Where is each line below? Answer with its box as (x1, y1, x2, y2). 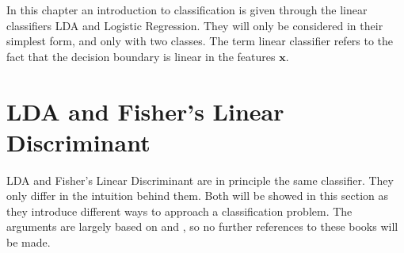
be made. (6, 234, 51, 251)
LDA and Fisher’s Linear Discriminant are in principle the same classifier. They (6, 171, 394, 188)
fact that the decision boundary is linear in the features (6, 48, 276, 64)
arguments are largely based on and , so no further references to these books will (6, 218, 398, 235)
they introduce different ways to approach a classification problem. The (6, 202, 353, 219)
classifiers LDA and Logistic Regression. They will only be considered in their (6, 17, 383, 33)
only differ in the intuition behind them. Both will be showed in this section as (6, 187, 389, 204)
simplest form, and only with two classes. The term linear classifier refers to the (6, 33, 394, 49)
